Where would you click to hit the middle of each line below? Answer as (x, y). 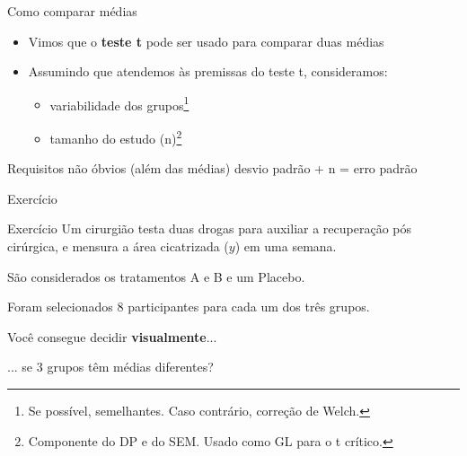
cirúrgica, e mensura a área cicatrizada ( (118, 246)
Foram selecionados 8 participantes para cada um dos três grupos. (189, 307)
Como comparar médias (72, 11)
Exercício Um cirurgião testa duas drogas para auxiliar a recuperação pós (209, 228)
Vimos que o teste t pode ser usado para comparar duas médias (206, 41)
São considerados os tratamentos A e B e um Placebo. (156, 276)
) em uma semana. (286, 246)
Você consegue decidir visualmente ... (112, 336)
